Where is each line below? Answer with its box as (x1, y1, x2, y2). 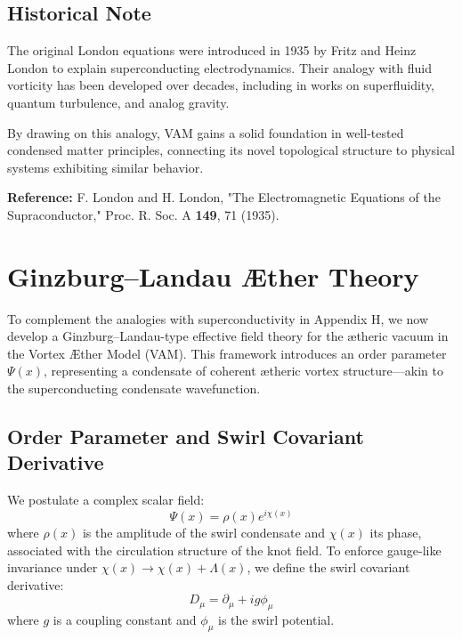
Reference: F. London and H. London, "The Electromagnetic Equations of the (7, 188, 441, 206)
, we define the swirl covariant (247, 558, 410, 577)
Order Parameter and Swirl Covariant (7, 423, 364, 450)
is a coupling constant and (53, 611, 197, 629)
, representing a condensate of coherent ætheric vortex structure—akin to (44, 361, 443, 380)
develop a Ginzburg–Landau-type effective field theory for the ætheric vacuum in (7, 327, 449, 345)
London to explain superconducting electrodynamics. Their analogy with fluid (7, 58, 432, 77)
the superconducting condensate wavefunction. (7, 379, 261, 398)
